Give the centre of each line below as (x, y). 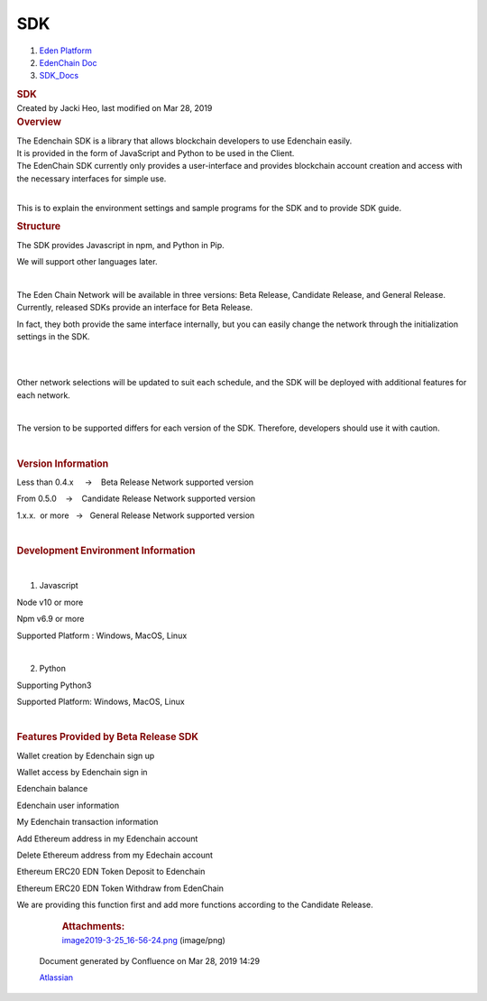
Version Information (63, 463)
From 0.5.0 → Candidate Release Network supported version (136, 499)
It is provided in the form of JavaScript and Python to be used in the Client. (156, 153)
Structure (39, 227)
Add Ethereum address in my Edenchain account (107, 839)
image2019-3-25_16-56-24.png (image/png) (143, 941)
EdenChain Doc (68, 62)
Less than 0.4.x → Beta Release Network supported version (135, 482)
